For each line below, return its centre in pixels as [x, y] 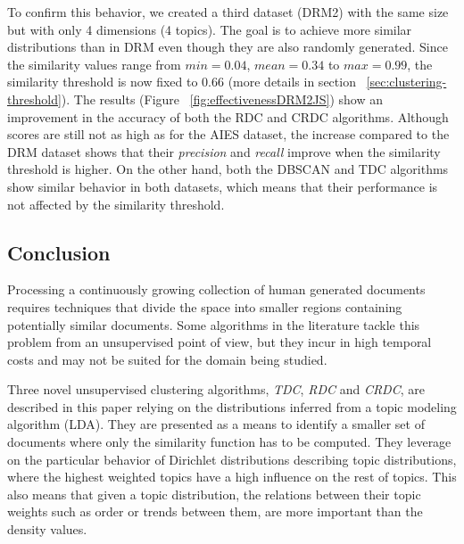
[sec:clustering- [406, 82]
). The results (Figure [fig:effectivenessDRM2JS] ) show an [222, 99]
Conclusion [59, 252]
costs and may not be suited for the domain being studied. [167, 359]
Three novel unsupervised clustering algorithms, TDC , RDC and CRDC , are [216, 389]
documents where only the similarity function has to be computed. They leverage [229, 442]
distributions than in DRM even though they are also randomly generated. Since [228, 47]
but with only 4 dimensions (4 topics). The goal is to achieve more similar [210, 29]
